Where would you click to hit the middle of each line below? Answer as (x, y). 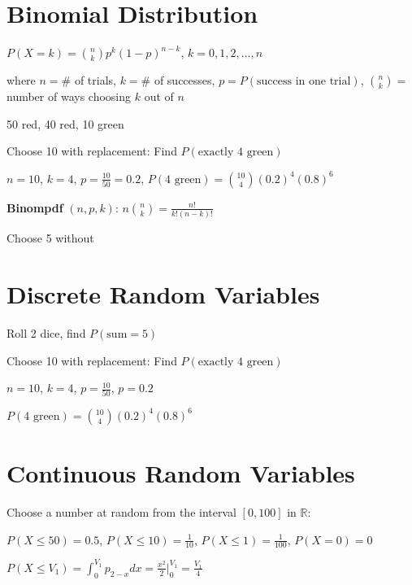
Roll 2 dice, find (46, 332)
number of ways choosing (69, 96)
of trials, (95, 80)
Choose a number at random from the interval (121, 512)
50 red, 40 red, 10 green (65, 123)
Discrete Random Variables (163, 294)
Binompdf (35, 207)
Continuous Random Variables (181, 473)
